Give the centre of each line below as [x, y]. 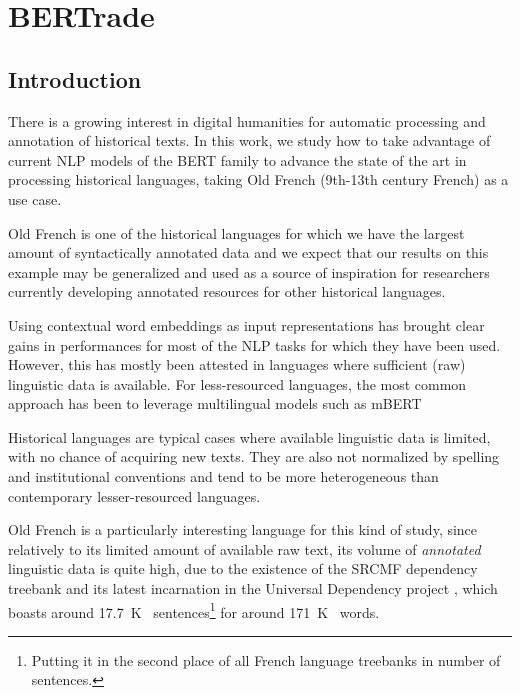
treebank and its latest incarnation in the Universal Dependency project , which [253, 588]
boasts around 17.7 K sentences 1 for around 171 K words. [194, 610]
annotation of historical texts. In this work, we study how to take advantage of [249, 140]
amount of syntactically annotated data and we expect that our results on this [248, 252]
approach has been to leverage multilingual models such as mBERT [215, 403]
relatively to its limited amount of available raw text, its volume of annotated [244, 548]
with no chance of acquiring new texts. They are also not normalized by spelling [254, 456]
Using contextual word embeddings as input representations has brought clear [246, 324]
